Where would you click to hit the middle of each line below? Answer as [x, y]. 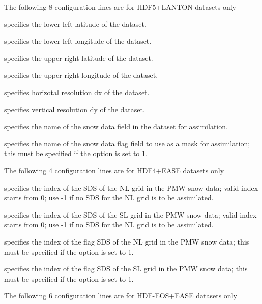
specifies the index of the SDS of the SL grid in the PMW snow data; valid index [130, 214]
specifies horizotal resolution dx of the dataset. [77, 92]
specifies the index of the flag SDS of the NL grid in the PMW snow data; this [127, 241]
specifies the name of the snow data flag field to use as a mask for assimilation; [127, 143]
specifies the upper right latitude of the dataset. [79, 58]
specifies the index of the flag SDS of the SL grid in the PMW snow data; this [126, 269]
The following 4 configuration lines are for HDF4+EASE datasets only [114, 170]
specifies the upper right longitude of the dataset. [81, 75]
